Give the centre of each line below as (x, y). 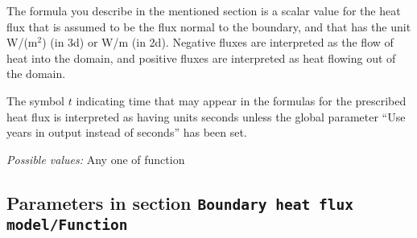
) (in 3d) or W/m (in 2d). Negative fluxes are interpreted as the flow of (218, 42)
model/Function (67, 224)
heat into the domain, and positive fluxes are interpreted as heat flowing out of (201, 57)
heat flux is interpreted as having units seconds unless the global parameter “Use (206, 116)
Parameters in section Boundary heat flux (180, 202)
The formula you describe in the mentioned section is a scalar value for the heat (204, 10)
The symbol (36, 100)
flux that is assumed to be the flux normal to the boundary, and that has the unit (209, 26)
